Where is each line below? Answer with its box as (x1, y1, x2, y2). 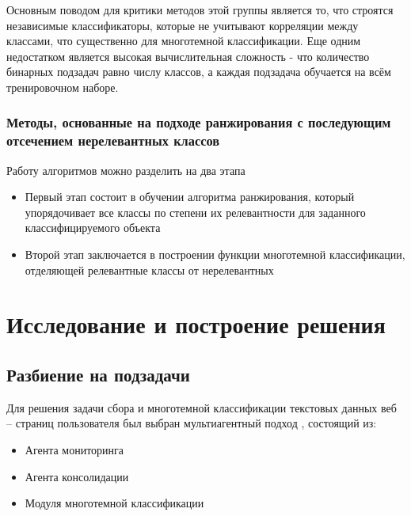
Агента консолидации (25, 468, 129, 484)
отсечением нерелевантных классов (6, 131, 220, 150)
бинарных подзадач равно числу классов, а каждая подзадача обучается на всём (6, 63, 391, 80)
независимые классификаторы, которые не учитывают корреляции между (6, 17, 359, 33)
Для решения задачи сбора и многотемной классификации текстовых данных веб (6, 399, 397, 415)
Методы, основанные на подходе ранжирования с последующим (6, 112, 391, 132)
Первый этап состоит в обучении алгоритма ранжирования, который (25, 188, 355, 205)
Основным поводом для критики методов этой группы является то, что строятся (6, 2, 394, 17)
